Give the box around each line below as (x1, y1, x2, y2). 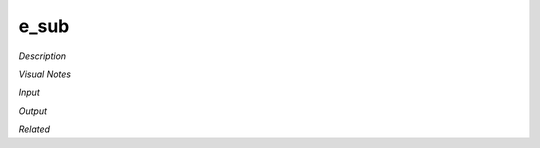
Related (18, 123, 50, 135)
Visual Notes (18, 68, 72, 80)
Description (18, 50, 67, 62)
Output (18, 105, 48, 117)
